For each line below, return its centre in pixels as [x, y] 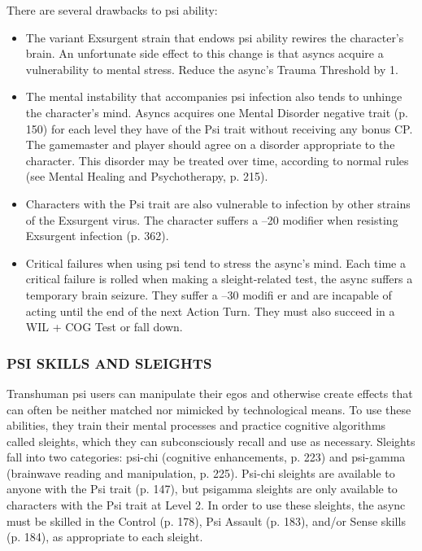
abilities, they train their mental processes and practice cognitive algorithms [196, 425]
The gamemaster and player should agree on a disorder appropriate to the [210, 144]
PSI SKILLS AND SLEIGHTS [109, 363]
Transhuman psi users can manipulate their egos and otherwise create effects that [210, 393]
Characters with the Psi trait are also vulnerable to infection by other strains [218, 203]
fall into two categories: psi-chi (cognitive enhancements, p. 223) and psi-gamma [206, 457]
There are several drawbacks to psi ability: [112, 10]
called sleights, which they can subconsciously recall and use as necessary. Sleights [211, 441]
